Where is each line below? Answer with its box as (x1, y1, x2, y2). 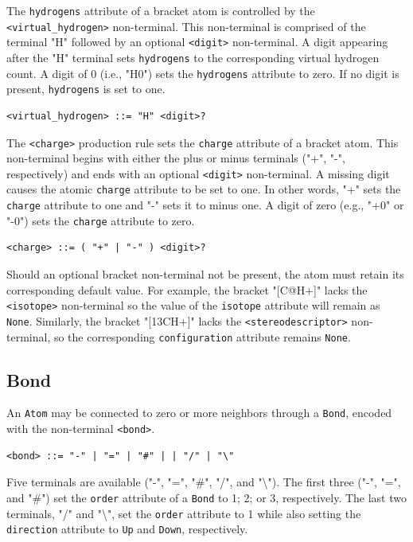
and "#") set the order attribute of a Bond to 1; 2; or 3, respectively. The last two (6, 489, 407, 505)
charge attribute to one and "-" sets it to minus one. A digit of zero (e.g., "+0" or (6, 197, 404, 213)
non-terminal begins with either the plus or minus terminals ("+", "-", (6, 150, 345, 166)
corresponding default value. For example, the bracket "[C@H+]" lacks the (6, 281, 368, 298)
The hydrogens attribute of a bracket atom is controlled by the (6, 2, 315, 18)
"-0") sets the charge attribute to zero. (6, 212, 195, 228)
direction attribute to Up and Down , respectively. (6, 521, 248, 537)
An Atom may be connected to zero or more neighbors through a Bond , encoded (6, 404, 392, 421)
